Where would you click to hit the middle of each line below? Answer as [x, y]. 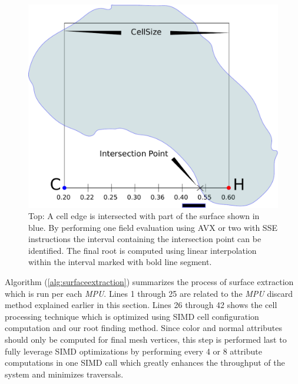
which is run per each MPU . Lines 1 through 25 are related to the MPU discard [149, 293]
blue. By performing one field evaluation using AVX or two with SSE [153, 227]
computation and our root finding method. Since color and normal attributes [143, 328]
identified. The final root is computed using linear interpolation [143, 250]
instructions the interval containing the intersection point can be [145, 239]
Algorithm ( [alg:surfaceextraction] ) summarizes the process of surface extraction [149, 282]
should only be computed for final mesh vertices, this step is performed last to [146, 340]
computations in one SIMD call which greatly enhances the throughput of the [145, 363]
